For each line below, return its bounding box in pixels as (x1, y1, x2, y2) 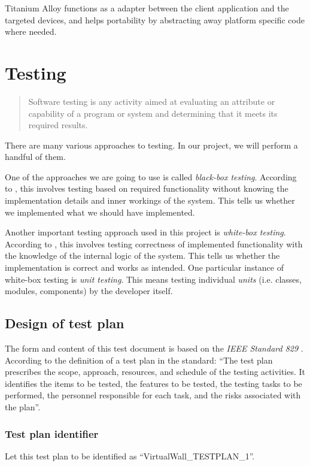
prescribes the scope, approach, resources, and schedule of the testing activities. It (5, 365, 306, 378)
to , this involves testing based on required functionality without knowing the (5, 182, 288, 195)
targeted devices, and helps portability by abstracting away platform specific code (5, 13, 305, 26)
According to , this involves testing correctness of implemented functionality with (5, 237, 303, 250)
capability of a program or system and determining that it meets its (28, 107, 278, 119)
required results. (28, 119, 88, 131)
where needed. (5, 25, 57, 38)
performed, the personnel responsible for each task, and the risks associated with (5, 389, 301, 401)
